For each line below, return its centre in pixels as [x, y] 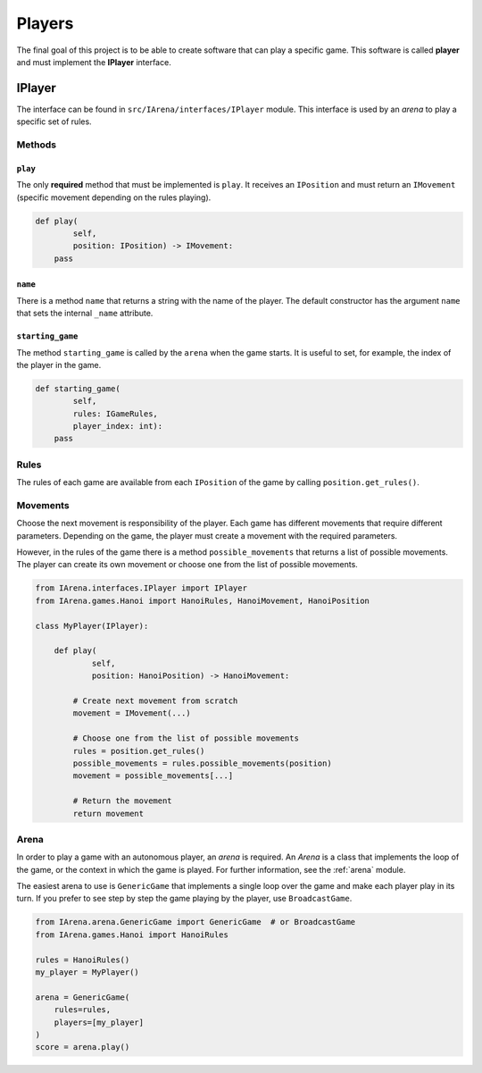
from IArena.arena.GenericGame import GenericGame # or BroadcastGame [195, 922]
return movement [108, 813]
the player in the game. [59, 365]
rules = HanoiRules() [83, 960]
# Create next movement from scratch [155, 700]
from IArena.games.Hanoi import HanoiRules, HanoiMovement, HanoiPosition [203, 600]
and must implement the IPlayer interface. [94, 62]
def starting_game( [78, 388]
